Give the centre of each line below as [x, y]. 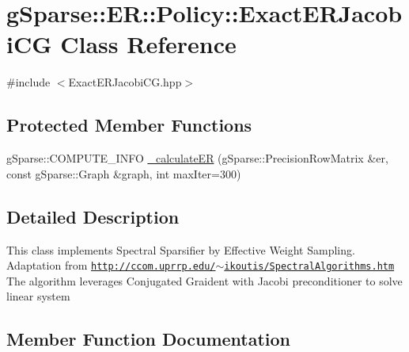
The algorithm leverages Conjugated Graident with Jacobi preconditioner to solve [204, 280]
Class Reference [148, 44]
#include [28, 82]
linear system [38, 296]
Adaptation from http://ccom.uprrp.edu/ [111, 265]
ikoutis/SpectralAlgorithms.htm [309, 267]
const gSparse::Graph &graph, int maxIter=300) [124, 173]
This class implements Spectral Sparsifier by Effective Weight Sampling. [181, 249]
